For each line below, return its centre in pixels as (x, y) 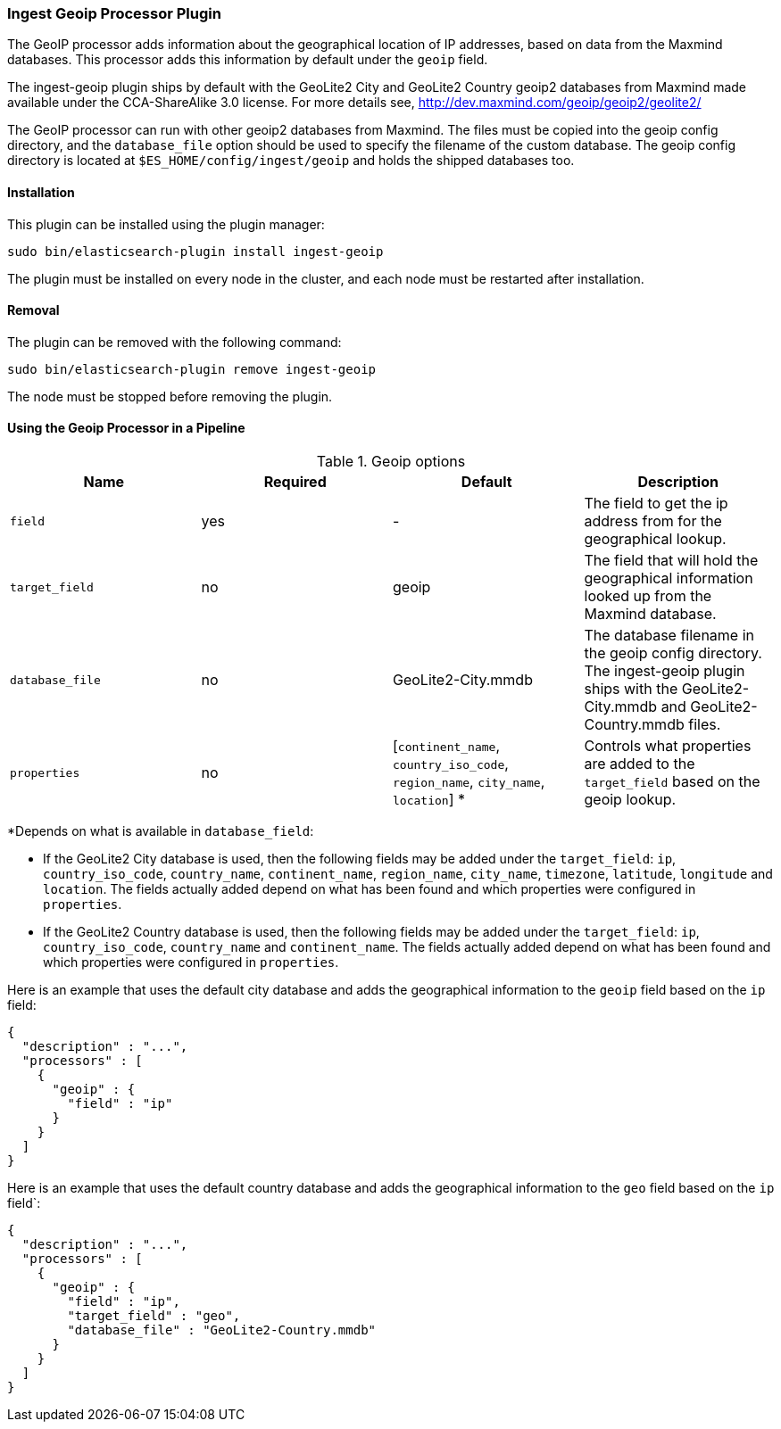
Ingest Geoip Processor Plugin (114, 13)
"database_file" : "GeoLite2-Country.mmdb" (222, 1330)
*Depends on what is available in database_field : (161, 831)
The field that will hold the (671, 561)
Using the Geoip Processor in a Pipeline (126, 428)
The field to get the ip (656, 504)
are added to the (640, 764)
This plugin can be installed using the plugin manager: (166, 224)
